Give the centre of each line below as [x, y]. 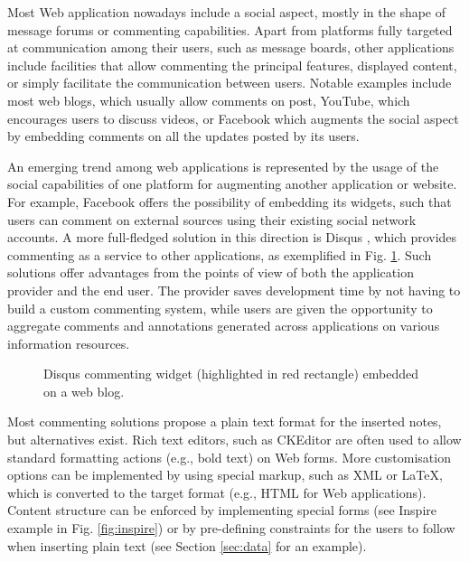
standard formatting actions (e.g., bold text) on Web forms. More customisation [229, 457]
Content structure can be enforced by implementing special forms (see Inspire [222, 510]
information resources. [69, 343]
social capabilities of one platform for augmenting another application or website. [232, 184]
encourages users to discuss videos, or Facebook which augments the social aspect [233, 118]
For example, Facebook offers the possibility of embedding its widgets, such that [230, 201]
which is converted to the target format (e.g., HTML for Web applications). [217, 492]
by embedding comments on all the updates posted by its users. [183, 136]
